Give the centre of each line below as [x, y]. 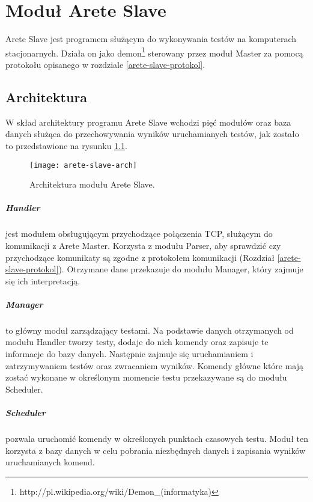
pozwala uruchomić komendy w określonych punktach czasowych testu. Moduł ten [157, 439]
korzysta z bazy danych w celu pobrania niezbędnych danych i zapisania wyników [156, 450]
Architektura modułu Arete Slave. [92, 184]
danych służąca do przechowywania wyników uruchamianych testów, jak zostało [152, 134]
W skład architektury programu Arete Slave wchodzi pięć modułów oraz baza [148, 122]
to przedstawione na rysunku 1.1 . [66, 145]
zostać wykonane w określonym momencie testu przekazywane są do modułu [146, 377]
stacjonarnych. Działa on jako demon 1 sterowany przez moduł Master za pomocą [154, 52]
